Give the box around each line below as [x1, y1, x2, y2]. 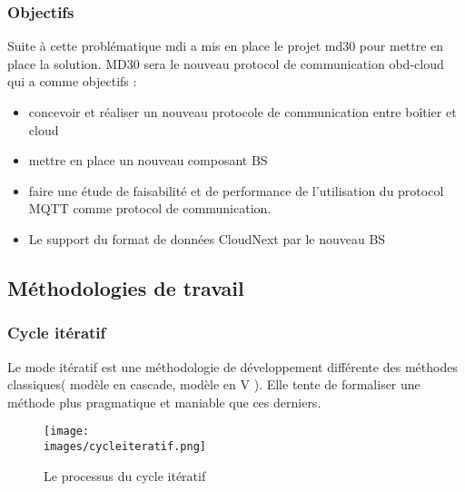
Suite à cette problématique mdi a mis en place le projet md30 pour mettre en [7, 36, 444, 55]
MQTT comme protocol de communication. [28, 199, 272, 218]
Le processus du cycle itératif [44, 466, 206, 485]
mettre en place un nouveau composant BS [28, 151, 268, 170]
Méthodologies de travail [7, 273, 244, 301]
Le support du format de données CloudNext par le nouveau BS [28, 229, 386, 248]
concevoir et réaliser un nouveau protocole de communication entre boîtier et [28, 103, 457, 121]
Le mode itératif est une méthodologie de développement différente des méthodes [7, 357, 458, 376]
